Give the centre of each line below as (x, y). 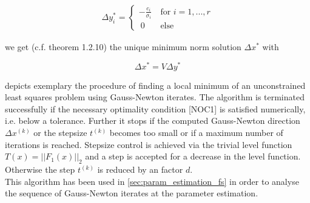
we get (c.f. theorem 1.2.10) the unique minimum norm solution (123, 47)
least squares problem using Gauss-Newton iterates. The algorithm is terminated (155, 97)
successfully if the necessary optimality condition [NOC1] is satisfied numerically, (155, 108)
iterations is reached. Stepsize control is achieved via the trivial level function (149, 144)
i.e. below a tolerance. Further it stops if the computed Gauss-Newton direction (153, 121)
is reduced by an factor (140, 169)
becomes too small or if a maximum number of (196, 133)
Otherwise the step (40, 169)
